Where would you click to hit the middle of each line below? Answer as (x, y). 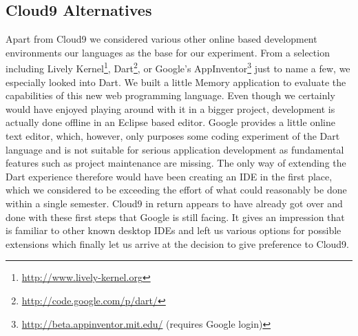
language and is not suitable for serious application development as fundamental (175, 149)
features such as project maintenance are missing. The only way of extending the (176, 163)
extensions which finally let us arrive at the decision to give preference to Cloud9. (177, 243)
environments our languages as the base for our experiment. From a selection (168, 52)
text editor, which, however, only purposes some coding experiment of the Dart (173, 136)
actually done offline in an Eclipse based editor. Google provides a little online (170, 122)
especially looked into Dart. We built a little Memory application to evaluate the (176, 82)
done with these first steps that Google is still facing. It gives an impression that (175, 217)
